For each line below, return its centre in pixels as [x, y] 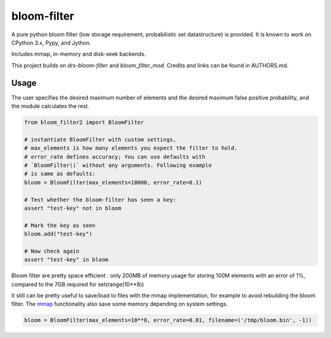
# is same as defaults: [60, 174]
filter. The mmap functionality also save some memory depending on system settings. [120, 304]
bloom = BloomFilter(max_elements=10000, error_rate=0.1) [113, 182]
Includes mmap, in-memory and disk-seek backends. [79, 54]
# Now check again [52, 251]
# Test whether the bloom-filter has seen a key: [100, 200]
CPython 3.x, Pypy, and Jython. [51, 42]
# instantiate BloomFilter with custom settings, [100, 139]
